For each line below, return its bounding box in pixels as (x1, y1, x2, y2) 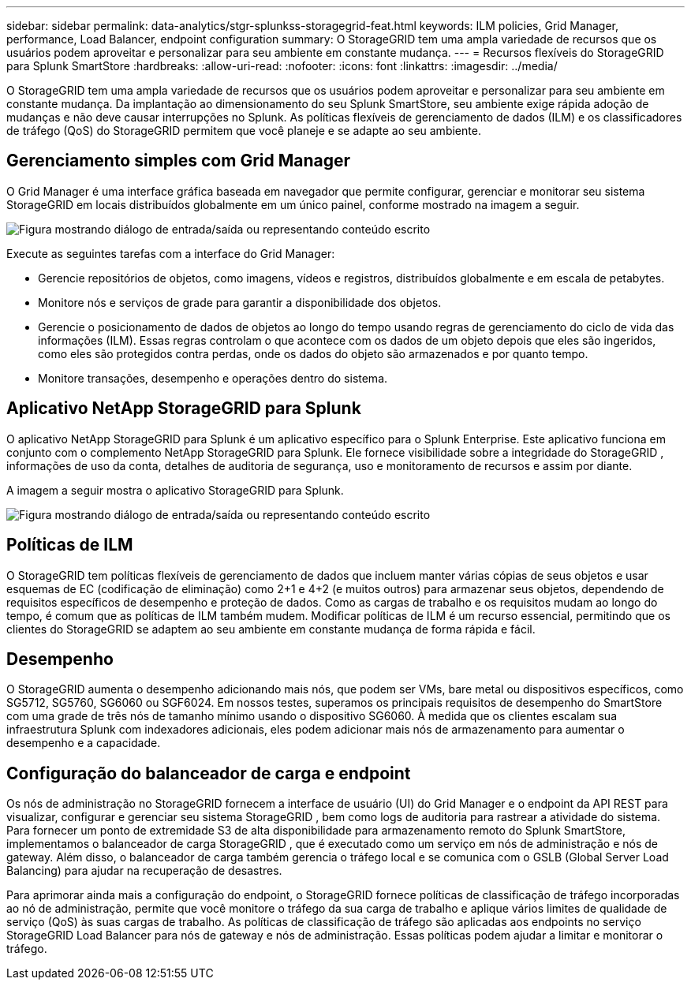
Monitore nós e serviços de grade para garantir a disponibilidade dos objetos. (38, 295, 442, 309)
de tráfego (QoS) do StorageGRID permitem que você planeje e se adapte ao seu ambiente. (6, 124, 481, 137)
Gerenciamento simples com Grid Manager (6, 151, 351, 171)
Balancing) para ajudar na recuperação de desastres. (6, 864, 282, 878)
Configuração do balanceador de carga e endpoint (6, 763, 411, 783)
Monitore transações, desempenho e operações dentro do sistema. (38, 371, 388, 385)
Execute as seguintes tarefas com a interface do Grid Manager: (6, 246, 335, 260)
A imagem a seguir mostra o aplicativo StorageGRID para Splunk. (6, 483, 344, 497)
